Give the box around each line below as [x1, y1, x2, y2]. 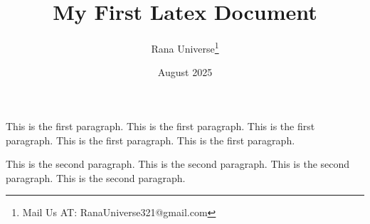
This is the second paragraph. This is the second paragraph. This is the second [6, 156, 350, 171]
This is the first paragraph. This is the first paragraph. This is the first [6, 118, 315, 133]
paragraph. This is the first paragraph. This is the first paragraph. [6, 132, 295, 147]
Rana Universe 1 [151, 39, 219, 55]
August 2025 [157, 65, 213, 80]
